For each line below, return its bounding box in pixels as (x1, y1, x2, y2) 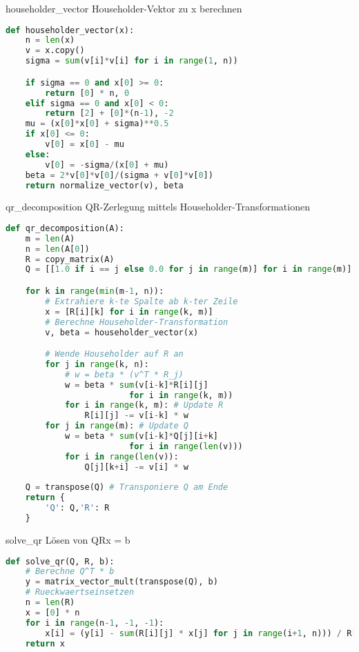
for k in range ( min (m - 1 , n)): (25, 286, 164, 296)
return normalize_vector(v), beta (25, 180, 184, 190)
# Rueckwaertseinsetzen (25, 587, 135, 597)
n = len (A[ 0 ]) (25, 244, 90, 254)
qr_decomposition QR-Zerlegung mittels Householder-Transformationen (6, 199, 310, 214)
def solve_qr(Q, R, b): (6, 556, 115, 566)
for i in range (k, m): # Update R (64, 400, 224, 411)
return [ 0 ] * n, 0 (45, 88, 130, 98)
